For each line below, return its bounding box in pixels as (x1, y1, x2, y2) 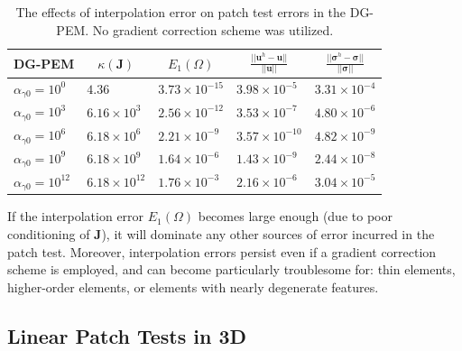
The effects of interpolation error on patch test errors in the (15, 3, 346, 21)
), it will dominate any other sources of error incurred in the (101, 225, 435, 244)
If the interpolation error (7, 207, 144, 226)
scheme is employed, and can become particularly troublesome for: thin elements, (7, 260, 456, 279)
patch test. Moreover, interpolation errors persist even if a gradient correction (7, 242, 437, 261)
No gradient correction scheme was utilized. (92, 20, 334, 39)
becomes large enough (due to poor (198, 207, 393, 226)
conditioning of (7, 225, 90, 244)
